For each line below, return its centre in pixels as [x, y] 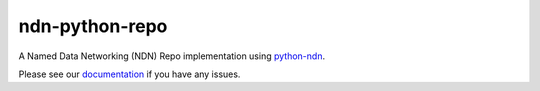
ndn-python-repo [93, 26]
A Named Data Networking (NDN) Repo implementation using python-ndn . [171, 56]
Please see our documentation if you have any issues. [129, 74]
